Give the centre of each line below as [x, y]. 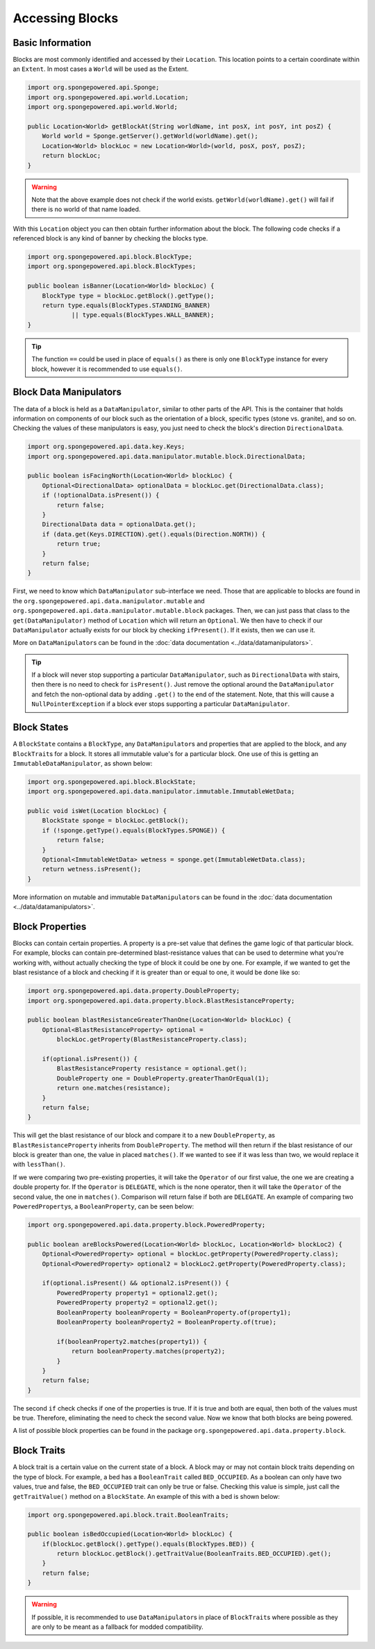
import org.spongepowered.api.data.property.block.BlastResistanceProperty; [161, 1000]
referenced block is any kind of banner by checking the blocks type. [110, 238]
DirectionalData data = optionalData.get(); [119, 524]
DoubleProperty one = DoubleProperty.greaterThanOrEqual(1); [163, 1078]
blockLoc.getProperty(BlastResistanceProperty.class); [152, 1040]
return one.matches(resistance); [114, 1088]
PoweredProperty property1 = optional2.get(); [137, 1293]
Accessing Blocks [66, 18]
